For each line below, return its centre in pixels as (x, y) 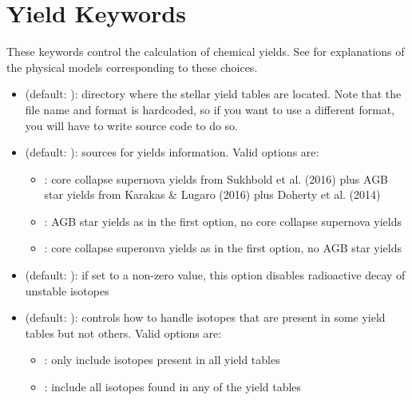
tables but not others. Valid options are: (123, 333)
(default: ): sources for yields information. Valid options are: (172, 152)
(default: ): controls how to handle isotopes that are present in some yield (205, 317)
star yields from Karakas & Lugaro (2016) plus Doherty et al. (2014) (212, 194)
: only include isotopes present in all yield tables (162, 360)
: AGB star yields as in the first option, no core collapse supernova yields (223, 221)
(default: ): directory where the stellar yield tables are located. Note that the (213, 94)
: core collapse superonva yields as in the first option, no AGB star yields (223, 248)
